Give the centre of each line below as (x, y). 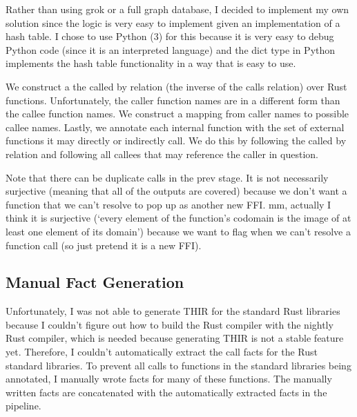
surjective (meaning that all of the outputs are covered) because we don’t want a (176, 191)
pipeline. (23, 406)
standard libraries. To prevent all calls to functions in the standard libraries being (178, 365)
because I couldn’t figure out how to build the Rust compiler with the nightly (170, 324)
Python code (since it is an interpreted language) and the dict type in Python (171, 49)
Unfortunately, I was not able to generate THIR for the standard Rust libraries (173, 311)
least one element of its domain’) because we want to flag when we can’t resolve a (178, 231)
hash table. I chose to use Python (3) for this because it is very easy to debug (170, 36)
